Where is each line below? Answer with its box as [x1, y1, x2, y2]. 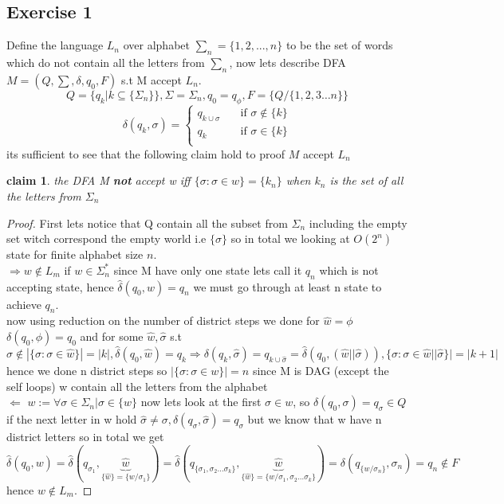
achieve [6, 295, 41, 312]
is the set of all [329, 172, 404, 189]
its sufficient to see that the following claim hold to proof [6, 145, 285, 162]
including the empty [309, 214, 408, 231]
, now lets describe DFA [229, 54, 346, 70]
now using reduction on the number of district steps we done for [6, 312, 320, 329]
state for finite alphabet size [6, 246, 144, 263]
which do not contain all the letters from [6, 54, 205, 70]
